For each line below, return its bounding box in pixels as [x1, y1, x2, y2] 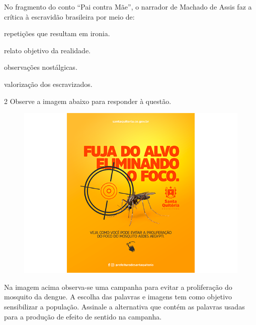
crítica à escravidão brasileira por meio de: [4, 11, 135, 22]
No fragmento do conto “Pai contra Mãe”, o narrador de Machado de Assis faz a [4, 2, 252, 12]
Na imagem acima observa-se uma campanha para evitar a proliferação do [4, 281, 232, 292]
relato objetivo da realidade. [4, 45, 91, 55]
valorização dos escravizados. [4, 78, 93, 89]
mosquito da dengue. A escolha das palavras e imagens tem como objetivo [4, 291, 232, 302]
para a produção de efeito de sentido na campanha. [4, 311, 162, 321]
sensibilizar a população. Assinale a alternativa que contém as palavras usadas [4, 301, 245, 311]
